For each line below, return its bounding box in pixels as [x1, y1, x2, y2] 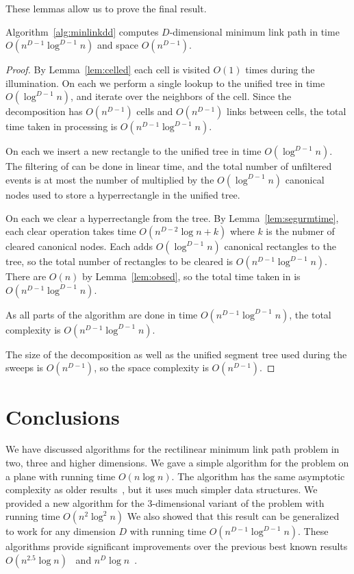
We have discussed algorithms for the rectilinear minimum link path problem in [5, 442, 340, 456]
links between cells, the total [227, 104, 346, 118]
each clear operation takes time [5, 224, 136, 238]
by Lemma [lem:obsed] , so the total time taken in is [82, 269, 301, 284]
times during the [245, 62, 315, 77]
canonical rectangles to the [224, 239, 336, 253]
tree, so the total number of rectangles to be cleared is [5, 254, 233, 269]
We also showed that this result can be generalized [127, 509, 340, 523]
